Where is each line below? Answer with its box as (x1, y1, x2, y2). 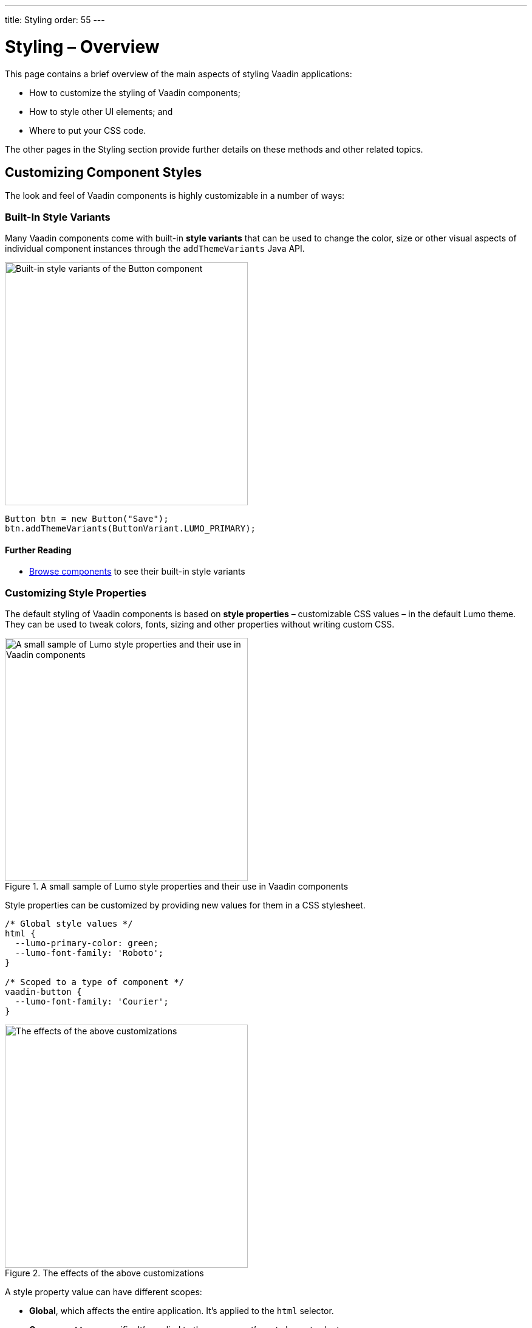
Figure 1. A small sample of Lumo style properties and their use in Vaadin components (5, 881, 349, 892)
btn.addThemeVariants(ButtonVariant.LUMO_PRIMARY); (5, 524, 256, 534)
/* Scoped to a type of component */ (5, 977, 185, 987)
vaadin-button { (5, 987, 82, 997)
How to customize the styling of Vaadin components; (29, 87, 240, 98)
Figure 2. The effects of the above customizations (5, 1268, 204, 1279)
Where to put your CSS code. (29, 125, 146, 136)
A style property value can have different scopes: (5, 1287, 202, 1298)
